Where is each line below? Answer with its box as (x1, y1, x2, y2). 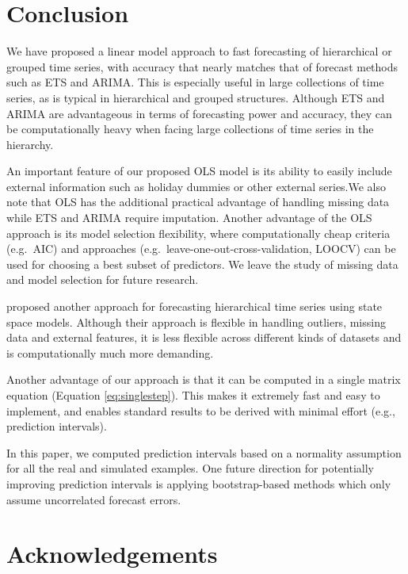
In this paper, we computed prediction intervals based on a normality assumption (6, 444, 402, 461)
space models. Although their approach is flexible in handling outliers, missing (6, 313, 386, 330)
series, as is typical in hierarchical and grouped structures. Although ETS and (6, 89, 385, 105)
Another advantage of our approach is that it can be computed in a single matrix (6, 371, 401, 388)
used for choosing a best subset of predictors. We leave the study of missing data (6, 255, 398, 272)
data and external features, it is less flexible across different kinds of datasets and (6, 329, 402, 346)
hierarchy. (6, 136, 54, 152)
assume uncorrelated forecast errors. (6, 491, 181, 507)
